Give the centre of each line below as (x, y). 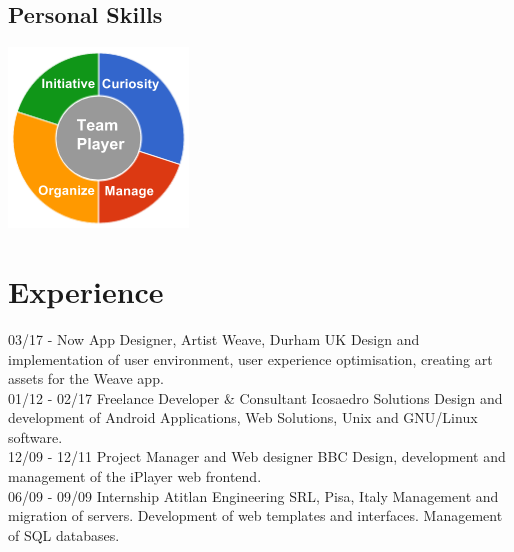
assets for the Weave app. (86, 378)
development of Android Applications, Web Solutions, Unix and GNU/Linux (243, 417)
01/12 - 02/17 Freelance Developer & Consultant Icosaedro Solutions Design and (255, 397)
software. (35, 436)
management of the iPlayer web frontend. (135, 476)
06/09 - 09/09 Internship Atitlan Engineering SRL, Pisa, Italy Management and (253, 495)
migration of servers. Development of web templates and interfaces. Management (255, 515)
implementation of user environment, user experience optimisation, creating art (250, 358)
